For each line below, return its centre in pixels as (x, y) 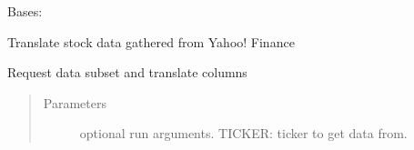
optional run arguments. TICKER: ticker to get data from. (243, 133)
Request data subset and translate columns (127, 72)
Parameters (75, 102)
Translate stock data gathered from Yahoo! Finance (151, 41)
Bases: (25, 11)
